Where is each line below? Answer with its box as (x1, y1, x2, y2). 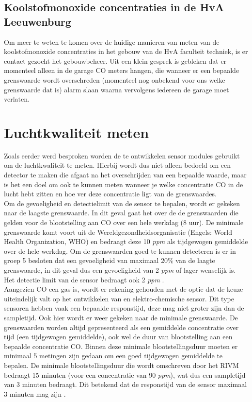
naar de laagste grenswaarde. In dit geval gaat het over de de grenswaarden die (4, 208, 238, 218)
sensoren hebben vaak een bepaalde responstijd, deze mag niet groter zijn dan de (4, 303, 244, 313)
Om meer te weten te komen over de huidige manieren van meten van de (4, 36, 220, 47)
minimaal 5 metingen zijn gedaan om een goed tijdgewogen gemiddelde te (4, 350, 223, 361)
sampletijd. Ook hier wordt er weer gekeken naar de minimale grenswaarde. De (4, 312, 238, 322)
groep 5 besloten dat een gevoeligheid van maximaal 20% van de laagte (4, 255, 215, 265)
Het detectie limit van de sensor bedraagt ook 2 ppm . (4, 274, 164, 284)
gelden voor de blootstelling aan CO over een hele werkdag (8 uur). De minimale (4, 217, 244, 227)
